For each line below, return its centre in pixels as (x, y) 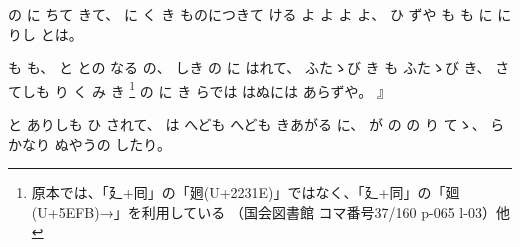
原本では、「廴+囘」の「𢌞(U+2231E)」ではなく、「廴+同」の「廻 (245, 192)
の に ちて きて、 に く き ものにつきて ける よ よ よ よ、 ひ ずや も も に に (260, 14)
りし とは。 (45, 33)
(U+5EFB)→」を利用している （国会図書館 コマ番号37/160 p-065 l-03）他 (270, 211)
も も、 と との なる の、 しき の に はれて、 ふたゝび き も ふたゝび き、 (249, 67)
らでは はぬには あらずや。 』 (293, 90)
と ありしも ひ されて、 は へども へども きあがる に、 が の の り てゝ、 (247, 124)
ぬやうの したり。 (113, 143)
